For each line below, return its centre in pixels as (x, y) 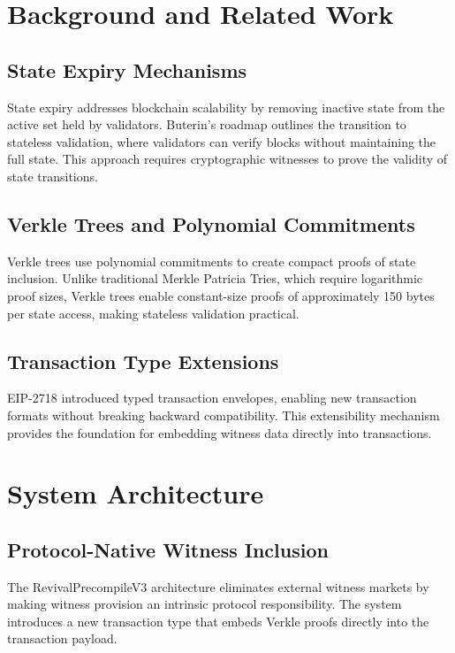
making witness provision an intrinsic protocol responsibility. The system (205, 604)
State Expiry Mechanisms (127, 69)
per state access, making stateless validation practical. (153, 313)
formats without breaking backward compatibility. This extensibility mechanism (224, 415)
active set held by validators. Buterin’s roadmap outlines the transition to (207, 124)
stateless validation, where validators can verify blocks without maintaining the (222, 141)
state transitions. (53, 176)
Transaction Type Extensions (143, 361)
